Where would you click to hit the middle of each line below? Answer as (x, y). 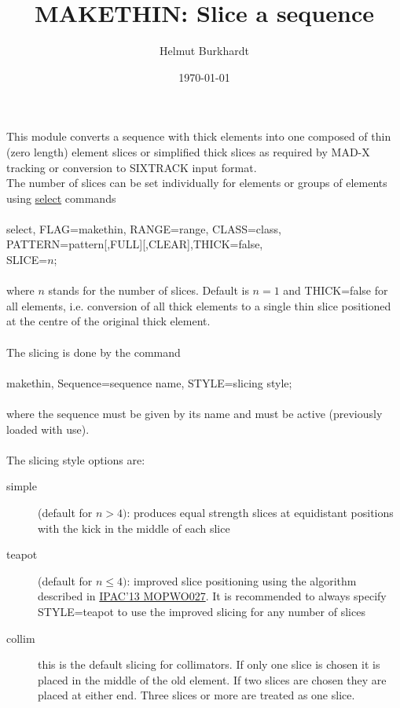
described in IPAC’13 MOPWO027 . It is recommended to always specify (212, 596)
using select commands (61, 198)
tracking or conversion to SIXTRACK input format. (132, 167)
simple (22, 486)
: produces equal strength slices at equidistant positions (260, 512)
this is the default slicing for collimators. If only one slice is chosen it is (209, 664)
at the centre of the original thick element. (108, 321)
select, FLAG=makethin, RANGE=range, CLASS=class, (144, 228)
